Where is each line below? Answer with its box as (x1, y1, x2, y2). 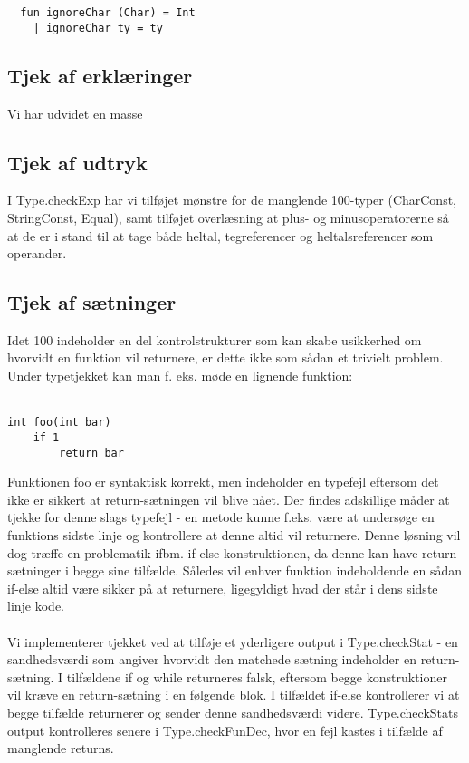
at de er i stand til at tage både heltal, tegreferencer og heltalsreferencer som (7, 226, 434, 245)
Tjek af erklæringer (7, 61, 193, 89)
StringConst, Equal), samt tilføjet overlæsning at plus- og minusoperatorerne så (7, 208, 449, 227)
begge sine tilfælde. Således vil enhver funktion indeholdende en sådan (72, 561, 463, 580)
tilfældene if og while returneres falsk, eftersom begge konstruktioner (66, 667, 447, 686)
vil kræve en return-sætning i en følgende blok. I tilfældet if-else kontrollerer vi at (7, 685, 460, 704)
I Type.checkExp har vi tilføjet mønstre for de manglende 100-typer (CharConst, (7, 190, 457, 209)
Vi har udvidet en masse (7, 103, 143, 122)
